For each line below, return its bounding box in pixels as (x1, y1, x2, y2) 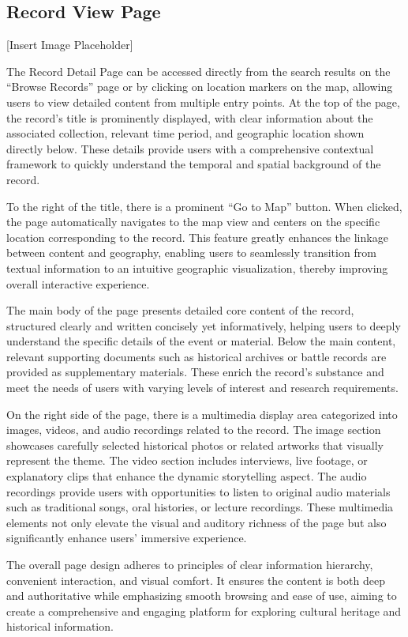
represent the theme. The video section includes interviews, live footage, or (6, 452, 368, 469)
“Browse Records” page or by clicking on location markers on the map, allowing (6, 78, 393, 95)
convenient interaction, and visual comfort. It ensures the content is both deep (6, 571, 385, 588)
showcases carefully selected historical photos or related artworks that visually (6, 436, 384, 453)
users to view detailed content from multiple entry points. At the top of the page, (6, 93, 400, 110)
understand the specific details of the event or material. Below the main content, (6, 333, 396, 349)
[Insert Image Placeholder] (6, 36, 133, 53)
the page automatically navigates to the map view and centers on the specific (6, 213, 380, 230)
